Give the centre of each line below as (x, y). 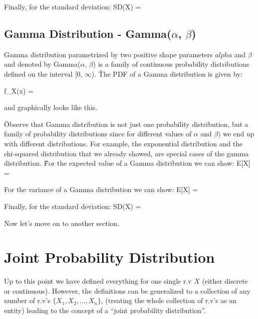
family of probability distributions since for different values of (98, 134)
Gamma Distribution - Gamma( (88, 33)
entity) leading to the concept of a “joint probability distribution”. (105, 310)
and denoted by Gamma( (42, 64)
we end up (239, 134)
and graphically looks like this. (51, 107)
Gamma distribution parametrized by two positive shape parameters (109, 54)
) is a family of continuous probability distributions (171, 64)
